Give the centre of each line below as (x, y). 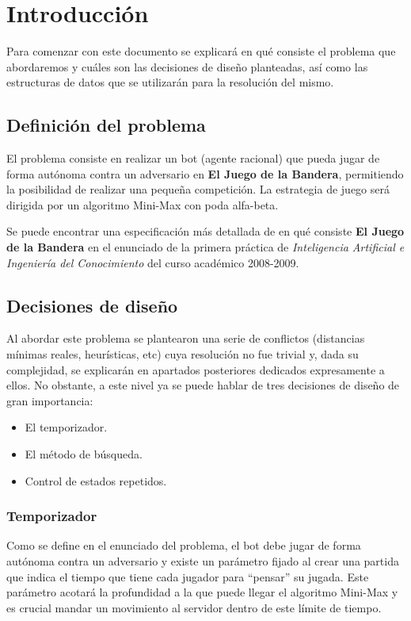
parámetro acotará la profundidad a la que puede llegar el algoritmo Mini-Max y (202, 592)
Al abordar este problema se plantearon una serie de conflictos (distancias (186, 338)
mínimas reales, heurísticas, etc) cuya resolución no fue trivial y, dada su (183, 354)
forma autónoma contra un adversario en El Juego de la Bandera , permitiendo (205, 173)
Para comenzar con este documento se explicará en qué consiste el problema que (201, 51)
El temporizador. (66, 427)
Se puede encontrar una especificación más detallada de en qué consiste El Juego (205, 231)
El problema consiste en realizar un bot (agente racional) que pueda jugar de (193, 158)
